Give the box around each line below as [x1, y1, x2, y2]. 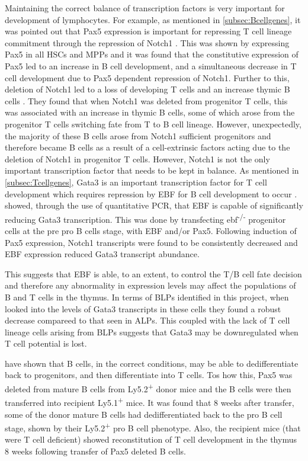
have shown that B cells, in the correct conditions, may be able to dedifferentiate [5, 357, 299, 369]
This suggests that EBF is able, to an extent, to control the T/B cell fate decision [5, 267, 302, 280]
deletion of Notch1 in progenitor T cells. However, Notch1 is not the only [5, 152, 270, 165]
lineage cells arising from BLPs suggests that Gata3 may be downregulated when [5, 325, 299, 338]
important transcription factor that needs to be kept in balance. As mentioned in [5, 164, 299, 177]
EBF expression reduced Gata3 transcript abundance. [5, 248, 200, 260]
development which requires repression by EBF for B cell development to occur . [5, 187, 297, 200]
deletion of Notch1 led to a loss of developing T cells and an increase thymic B [5, 83, 290, 95]
